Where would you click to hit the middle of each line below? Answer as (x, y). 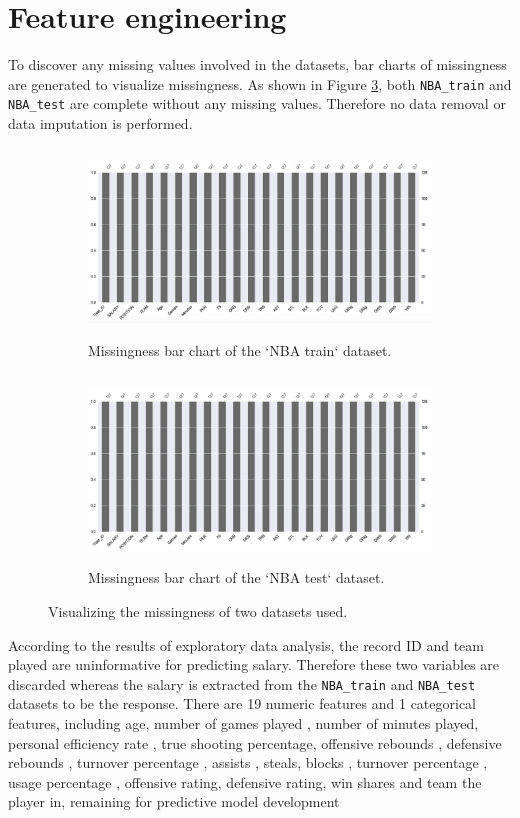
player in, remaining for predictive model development (174, 801)
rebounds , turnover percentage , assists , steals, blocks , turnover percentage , (248, 762)
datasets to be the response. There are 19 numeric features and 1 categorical (242, 703)
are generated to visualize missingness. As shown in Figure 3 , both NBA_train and (260, 83)
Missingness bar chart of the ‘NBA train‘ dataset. (240, 350)
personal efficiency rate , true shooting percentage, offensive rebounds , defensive (255, 742)
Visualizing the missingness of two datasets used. (198, 610)
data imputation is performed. (100, 123)
